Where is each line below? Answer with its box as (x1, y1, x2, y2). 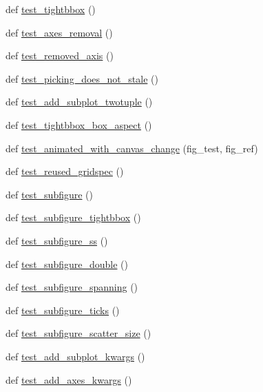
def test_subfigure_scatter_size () (6, 326, 151, 340)
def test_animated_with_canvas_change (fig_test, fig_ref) (6, 141, 258, 155)
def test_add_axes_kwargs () (6, 372, 132, 386)
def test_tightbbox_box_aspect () (6, 117, 152, 132)
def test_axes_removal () (6, 25, 113, 39)
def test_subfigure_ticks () (6, 302, 120, 317)
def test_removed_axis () (6, 48, 114, 63)
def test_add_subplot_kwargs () (6, 349, 145, 363)
